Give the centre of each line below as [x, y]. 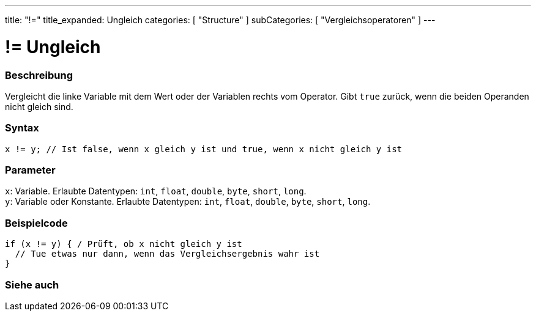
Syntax [22, 128]
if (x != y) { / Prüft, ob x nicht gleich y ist [124, 244]
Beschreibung [39, 75]
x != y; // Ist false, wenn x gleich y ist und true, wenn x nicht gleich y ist [204, 149]
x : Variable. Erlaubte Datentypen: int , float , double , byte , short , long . [156, 191]
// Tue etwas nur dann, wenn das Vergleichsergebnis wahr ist [167, 254]
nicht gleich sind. [39, 106]
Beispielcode [36, 223]
